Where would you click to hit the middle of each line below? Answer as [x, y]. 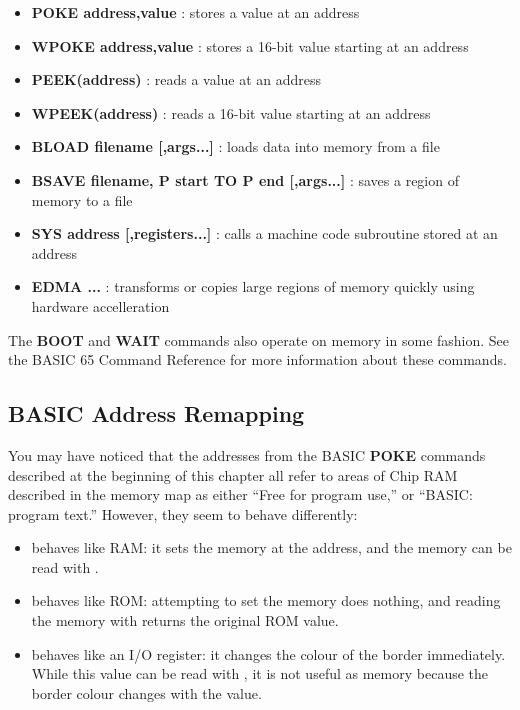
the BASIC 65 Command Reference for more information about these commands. [257, 359]
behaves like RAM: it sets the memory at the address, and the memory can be [271, 547]
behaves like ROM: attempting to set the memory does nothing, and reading [266, 600]
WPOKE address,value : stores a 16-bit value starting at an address [250, 45]
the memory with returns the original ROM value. [185, 620]
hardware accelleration [100, 305]
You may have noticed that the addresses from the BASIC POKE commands [247, 454]
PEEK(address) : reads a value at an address [176, 79]
